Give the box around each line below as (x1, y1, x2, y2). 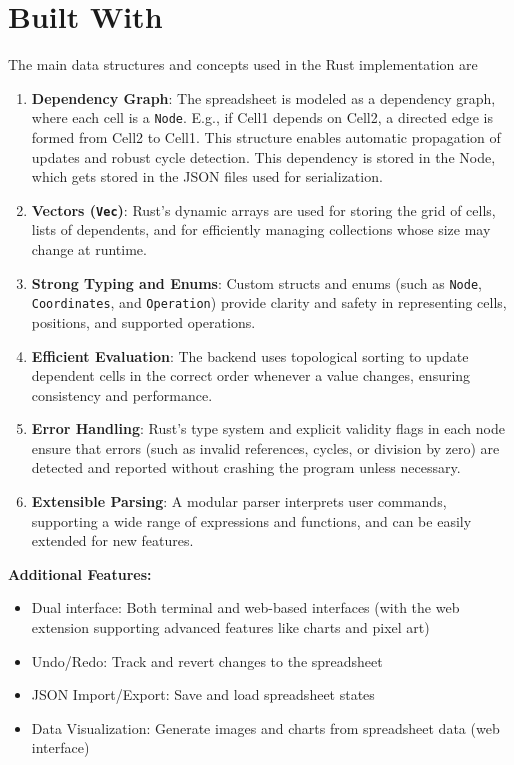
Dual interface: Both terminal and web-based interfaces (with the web (31, 597, 460, 618)
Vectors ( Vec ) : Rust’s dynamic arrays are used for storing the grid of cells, (31, 199, 496, 220)
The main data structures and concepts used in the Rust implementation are (8, 54, 478, 75)
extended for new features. (31, 530, 194, 551)
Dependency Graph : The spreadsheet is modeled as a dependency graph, (31, 87, 496, 108)
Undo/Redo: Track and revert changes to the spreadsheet (31, 650, 383, 671)
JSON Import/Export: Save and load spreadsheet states (31, 684, 375, 705)
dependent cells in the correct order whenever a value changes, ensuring (31, 365, 471, 386)
